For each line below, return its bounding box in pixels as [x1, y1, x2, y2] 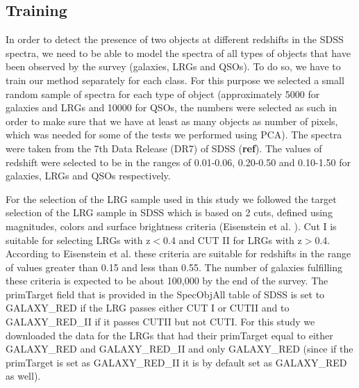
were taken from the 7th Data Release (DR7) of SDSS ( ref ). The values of [6, 140, 322, 155]
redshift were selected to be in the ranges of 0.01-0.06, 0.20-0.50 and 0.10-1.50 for [6, 154, 351, 169]
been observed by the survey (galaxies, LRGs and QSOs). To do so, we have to [6, 59, 341, 74]
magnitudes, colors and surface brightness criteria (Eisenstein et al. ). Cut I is [6, 218, 337, 233]
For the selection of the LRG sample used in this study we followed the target [6, 191, 337, 206]
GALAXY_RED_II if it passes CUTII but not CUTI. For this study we [6, 314, 315, 329]
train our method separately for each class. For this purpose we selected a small [6, 72, 344, 87]
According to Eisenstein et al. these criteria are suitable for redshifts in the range [6, 246, 351, 261]
